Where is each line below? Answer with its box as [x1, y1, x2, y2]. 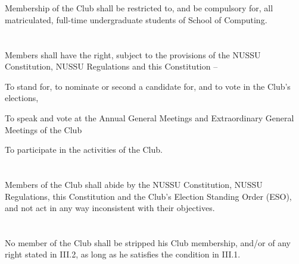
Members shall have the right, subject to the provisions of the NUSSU [5, 48, 261, 61]
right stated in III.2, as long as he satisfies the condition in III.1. [5, 248, 241, 260]
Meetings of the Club [5, 123, 82, 136]
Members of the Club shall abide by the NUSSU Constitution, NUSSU [5, 178, 263, 190]
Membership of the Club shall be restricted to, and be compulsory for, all [5, 2, 273, 14]
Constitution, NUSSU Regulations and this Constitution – [5, 60, 218, 73]
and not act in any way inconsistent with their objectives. [5, 202, 215, 214]
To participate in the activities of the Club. [5, 143, 163, 156]
